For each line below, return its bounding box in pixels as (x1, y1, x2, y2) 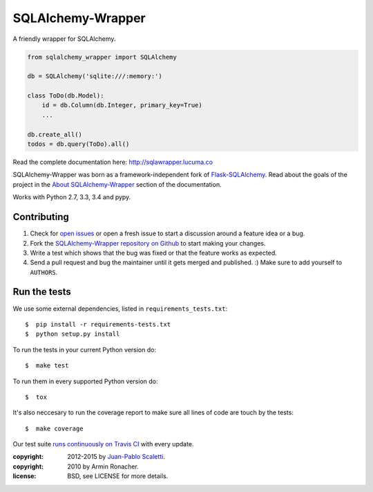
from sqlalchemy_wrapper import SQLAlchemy (27, 53, 178, 61)
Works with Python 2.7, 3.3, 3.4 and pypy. (12, 193, 131, 201)
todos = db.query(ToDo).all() (27, 140, 130, 148)
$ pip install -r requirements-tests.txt (25, 320, 171, 328)
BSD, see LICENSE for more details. (67, 472, 169, 480)
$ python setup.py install (25, 330, 120, 338)
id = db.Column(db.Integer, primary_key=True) (41, 101, 203, 109)
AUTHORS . (30, 268, 58, 276)
